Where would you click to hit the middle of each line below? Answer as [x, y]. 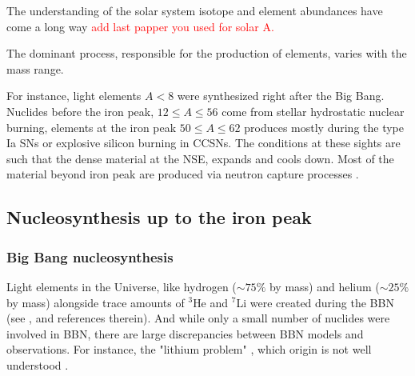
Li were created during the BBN [315, 302]
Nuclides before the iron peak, [80, 111]
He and [211, 302]
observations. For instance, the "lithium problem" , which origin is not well [189, 349]
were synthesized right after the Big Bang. [281, 96]
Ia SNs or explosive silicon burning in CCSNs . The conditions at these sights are [204, 143]
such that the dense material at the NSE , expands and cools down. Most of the [200, 158]
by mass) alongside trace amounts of [96, 302]
